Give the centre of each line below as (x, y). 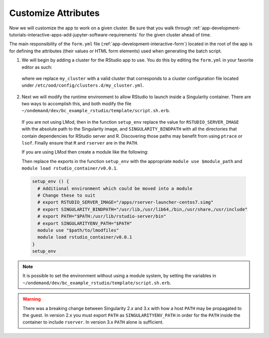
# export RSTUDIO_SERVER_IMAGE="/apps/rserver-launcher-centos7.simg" (126, 202)
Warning (32, 299)
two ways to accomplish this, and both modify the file (76, 104)
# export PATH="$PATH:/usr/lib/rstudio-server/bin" (102, 216)
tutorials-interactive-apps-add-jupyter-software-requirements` (74, 34)
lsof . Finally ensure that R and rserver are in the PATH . (80, 143)
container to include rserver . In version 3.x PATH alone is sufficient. (93, 322)
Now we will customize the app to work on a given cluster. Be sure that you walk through (100, 28)
